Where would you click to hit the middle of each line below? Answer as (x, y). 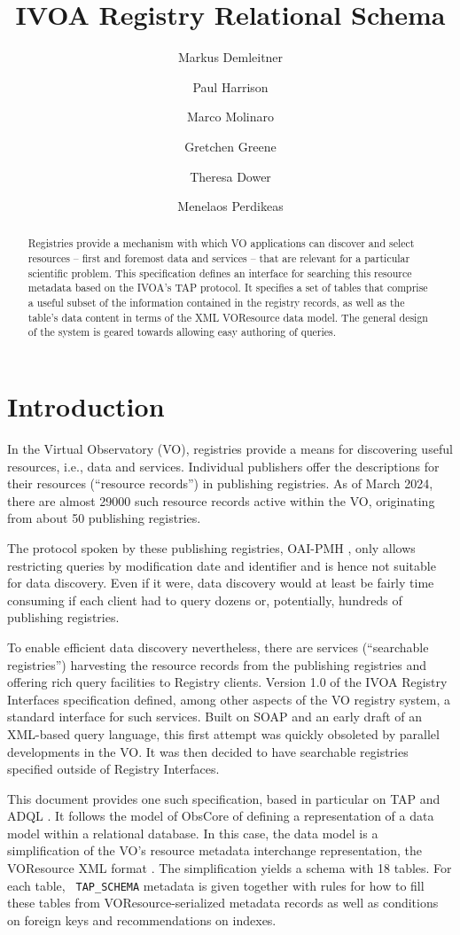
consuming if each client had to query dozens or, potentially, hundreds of (205, 600)
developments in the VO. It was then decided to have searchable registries (208, 751)
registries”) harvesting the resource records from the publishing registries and (217, 664)
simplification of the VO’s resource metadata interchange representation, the (214, 850)
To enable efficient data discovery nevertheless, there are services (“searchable (218, 647)
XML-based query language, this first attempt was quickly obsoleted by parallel (223, 733)
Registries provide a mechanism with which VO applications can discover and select (221, 243)
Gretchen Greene (230, 146)
